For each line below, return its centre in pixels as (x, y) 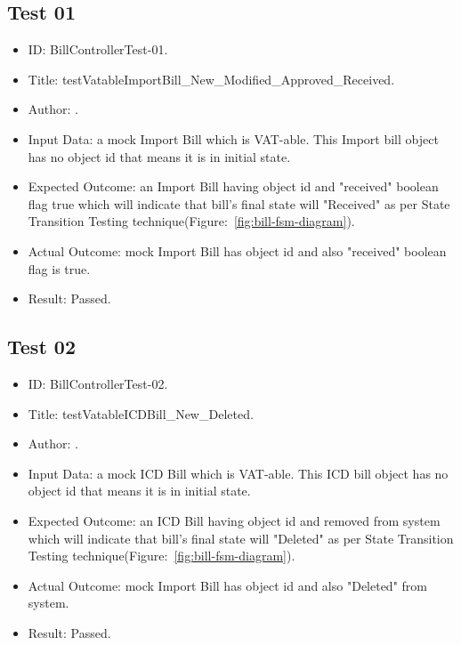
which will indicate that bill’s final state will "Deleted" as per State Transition (241, 538)
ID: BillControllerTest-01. (98, 49)
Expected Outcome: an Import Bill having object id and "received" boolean (233, 186)
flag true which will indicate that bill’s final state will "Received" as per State (239, 203)
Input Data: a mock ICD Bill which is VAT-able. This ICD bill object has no (238, 473)
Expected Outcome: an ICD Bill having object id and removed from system (234, 520)
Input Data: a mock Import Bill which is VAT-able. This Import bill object (233, 138)
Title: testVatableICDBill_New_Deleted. (141, 413)
